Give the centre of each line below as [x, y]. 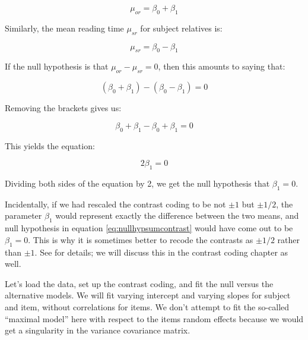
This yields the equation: [50, 145]
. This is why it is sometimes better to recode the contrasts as [141, 239]
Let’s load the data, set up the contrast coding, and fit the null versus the [139, 283]
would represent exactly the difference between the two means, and [177, 215]
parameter [23, 215]
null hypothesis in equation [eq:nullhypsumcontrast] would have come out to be [149, 228]
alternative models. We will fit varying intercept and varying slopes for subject [148, 295]
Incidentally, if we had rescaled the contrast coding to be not [115, 204]
